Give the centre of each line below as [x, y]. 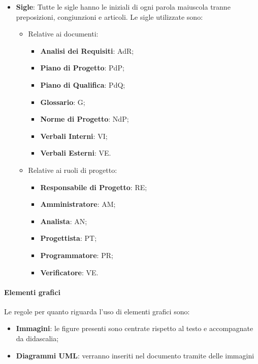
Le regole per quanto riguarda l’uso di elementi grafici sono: [97, 311]
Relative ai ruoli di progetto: [73, 170]
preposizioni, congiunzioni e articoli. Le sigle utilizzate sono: [109, 16]
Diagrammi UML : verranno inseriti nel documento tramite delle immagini [135, 355]
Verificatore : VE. [69, 272]
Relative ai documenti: [63, 34]
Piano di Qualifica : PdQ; [83, 84]
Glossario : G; [63, 102]
